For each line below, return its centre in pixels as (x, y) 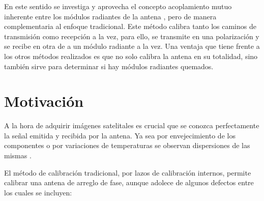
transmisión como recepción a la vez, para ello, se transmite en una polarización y (132, 36)
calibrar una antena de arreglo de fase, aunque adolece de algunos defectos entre (129, 182)
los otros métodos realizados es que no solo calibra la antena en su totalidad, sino (131, 56)
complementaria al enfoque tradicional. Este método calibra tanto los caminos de (130, 26)
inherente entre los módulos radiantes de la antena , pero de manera (110, 16)
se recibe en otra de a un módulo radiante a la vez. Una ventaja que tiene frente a (132, 46)
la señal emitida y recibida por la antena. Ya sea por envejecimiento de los (120, 135)
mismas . (18, 155)
